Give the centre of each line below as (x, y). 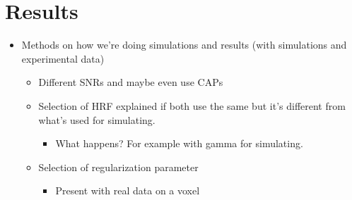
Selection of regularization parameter (118, 167)
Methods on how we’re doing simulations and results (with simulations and (184, 45)
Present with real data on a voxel (128, 190)
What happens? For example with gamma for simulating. (179, 143)
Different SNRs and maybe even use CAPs (131, 82)
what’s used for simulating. (97, 119)
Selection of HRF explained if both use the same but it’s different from (192, 105)
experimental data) (63, 58)
